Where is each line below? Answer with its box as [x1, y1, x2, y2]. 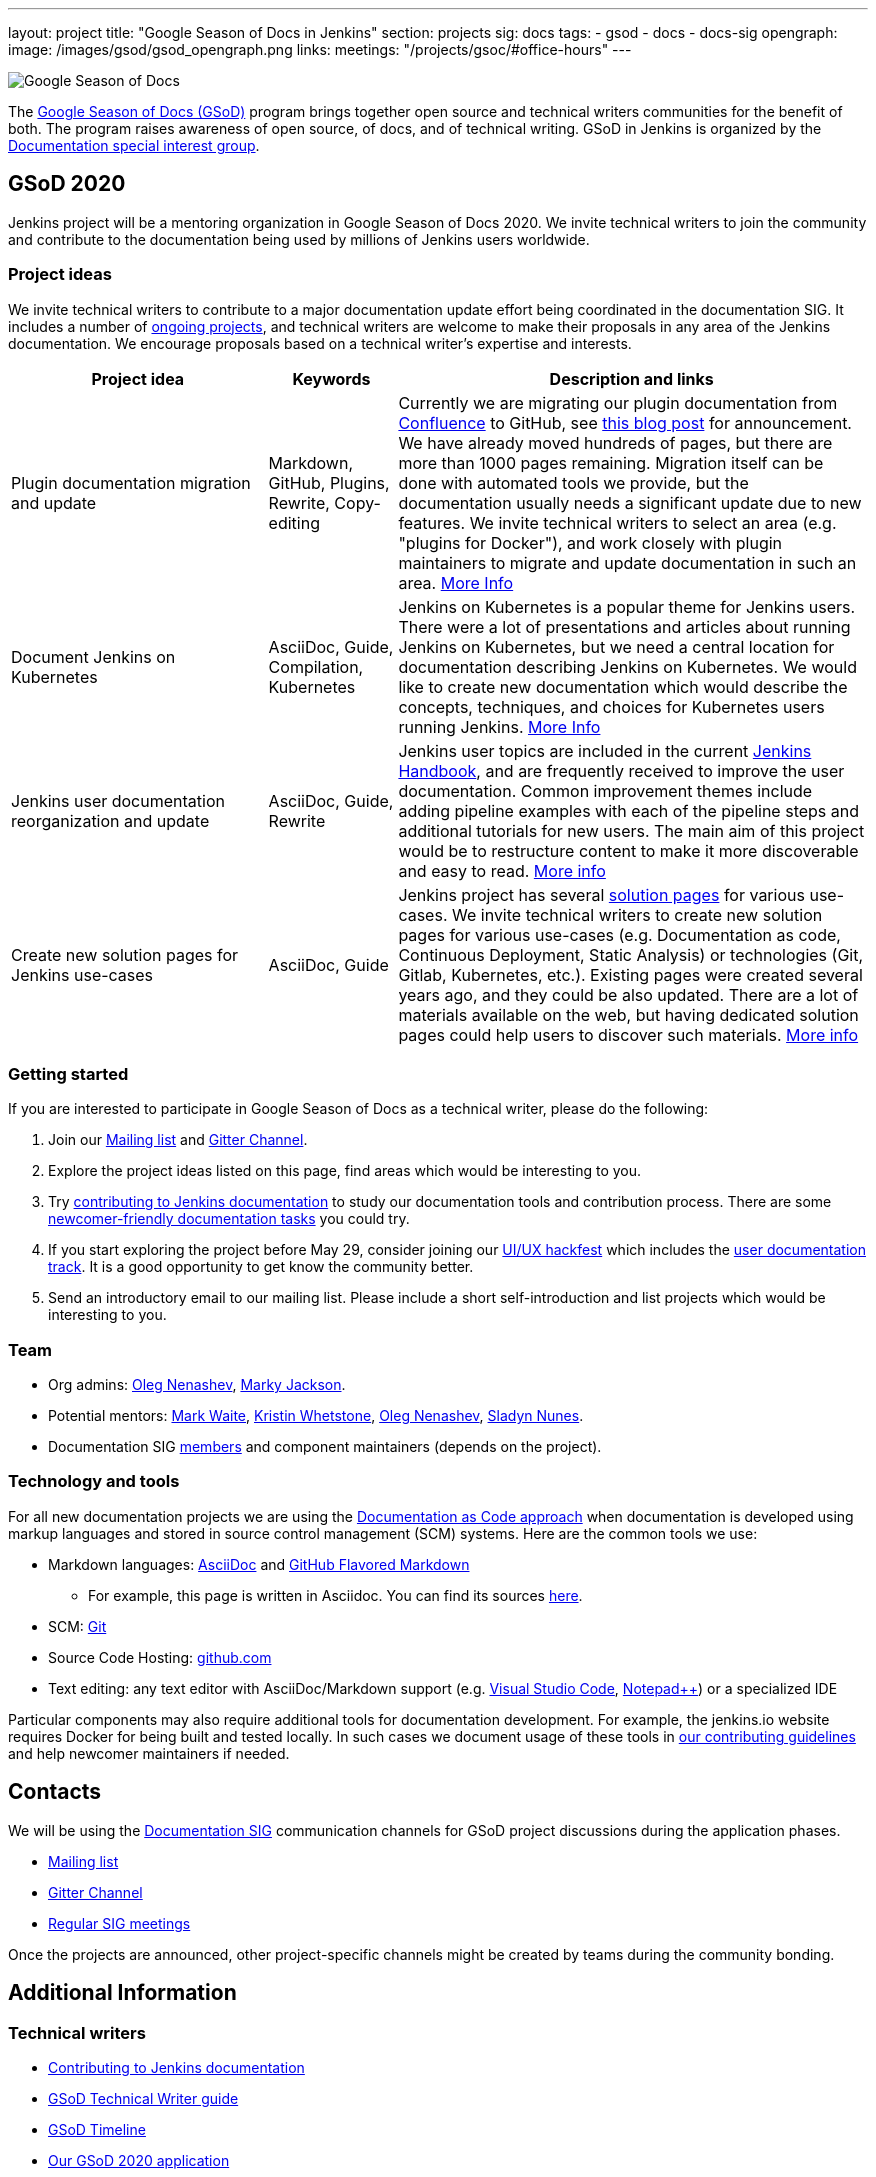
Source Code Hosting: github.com [48, 1648, 272, 1666]
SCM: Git [48, 1617, 107, 1635]
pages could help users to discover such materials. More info [398, 1024, 859, 1045]
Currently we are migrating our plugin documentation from [398, 392, 838, 413]
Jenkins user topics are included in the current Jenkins [398, 740, 812, 761]
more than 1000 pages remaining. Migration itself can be [398, 452, 824, 473]
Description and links [549, 368, 714, 389]
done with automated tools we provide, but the [398, 472, 749, 493]
